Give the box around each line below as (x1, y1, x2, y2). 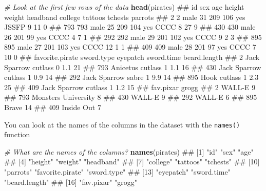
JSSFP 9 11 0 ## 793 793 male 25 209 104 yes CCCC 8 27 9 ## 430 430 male (4, 22, 256, 32)
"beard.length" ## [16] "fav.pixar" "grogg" (4, 176, 138, 187)
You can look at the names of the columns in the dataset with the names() (4, 119, 240, 130)
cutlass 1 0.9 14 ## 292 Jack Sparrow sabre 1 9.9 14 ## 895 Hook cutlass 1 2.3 (4, 72, 259, 82)
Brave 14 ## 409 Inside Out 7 (4, 101, 101, 112)
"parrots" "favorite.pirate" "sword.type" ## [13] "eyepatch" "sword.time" (4, 166, 231, 177)
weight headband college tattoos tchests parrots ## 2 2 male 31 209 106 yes (4, 11, 245, 22)
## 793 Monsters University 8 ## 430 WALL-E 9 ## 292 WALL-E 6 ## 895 (4, 92, 257, 102)
